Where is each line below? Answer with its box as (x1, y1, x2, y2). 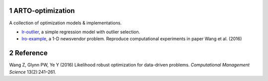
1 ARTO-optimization (9, 6, 75, 15)
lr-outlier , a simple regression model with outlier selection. (21, 29, 140, 35)
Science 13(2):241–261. (9, 69, 57, 75)
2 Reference (9, 49, 48, 57)
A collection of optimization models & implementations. (9, 20, 122, 26)
